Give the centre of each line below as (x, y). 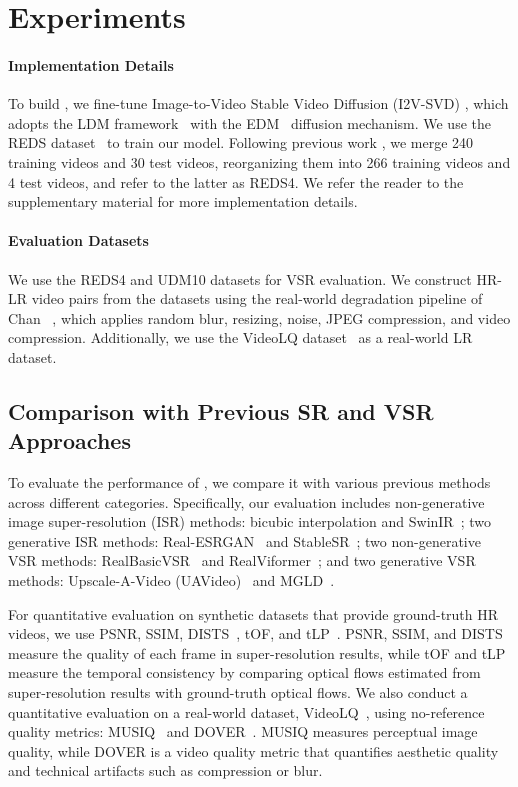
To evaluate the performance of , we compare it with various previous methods (249, 482)
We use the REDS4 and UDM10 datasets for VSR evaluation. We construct (240, 278)
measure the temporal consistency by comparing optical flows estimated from (244, 672)
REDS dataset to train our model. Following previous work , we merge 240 (241, 142)
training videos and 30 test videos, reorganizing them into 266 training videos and (259, 161)
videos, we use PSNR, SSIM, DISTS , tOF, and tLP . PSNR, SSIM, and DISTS (255, 633)
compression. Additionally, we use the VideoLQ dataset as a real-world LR (240, 337)
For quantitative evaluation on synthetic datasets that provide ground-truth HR (253, 613)
